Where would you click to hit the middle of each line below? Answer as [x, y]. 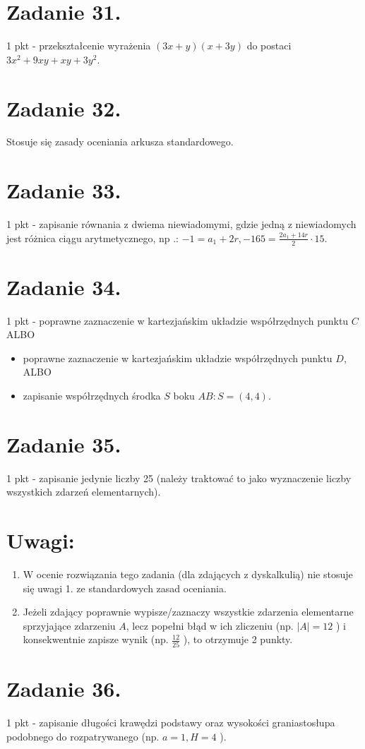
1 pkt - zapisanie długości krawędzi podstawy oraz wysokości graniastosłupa [171, 722]
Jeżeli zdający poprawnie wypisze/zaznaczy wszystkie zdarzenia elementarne [188, 612]
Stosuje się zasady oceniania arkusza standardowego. [120, 142]
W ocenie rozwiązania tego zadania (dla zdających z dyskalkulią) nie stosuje [188, 574]
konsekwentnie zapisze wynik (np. [96, 639]
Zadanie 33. [64, 190]
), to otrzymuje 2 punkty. [238, 639]
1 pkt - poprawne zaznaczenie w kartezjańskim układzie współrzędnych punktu [178, 320]
